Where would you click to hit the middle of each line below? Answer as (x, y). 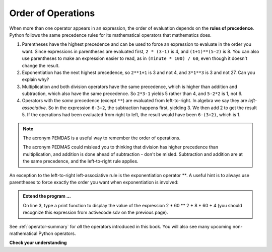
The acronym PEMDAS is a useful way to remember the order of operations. (102, 138)
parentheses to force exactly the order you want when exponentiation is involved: (94, 182)
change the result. (41, 65)
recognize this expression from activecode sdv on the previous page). (96, 213)
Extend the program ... (47, 196)
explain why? (36, 79)
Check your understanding (38, 243)
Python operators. (57, 233)
